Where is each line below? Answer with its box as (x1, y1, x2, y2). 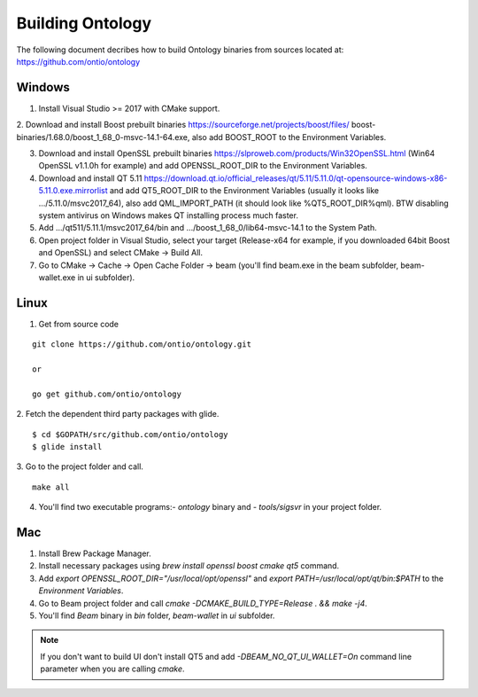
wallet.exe (38, 271, 76, 283)
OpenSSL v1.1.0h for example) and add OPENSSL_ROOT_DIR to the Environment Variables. (38, 161, 367, 171)
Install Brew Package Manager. (38, 548, 151, 559)
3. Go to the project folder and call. (16, 461, 143, 472)
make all (32, 482, 70, 492)
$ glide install (32, 442, 103, 451)
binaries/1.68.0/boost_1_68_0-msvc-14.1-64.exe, (16, 131, 190, 142)
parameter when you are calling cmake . (40, 663, 185, 674)
